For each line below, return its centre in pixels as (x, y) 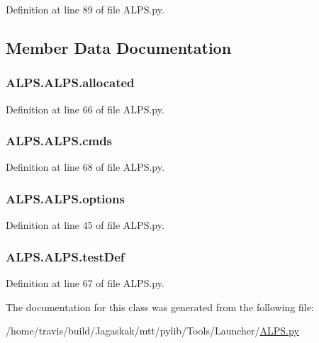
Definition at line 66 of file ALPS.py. (85, 109)
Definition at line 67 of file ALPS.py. (85, 283)
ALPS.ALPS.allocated (70, 83)
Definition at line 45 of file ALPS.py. (85, 225)
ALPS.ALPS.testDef (65, 256)
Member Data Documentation (119, 47)
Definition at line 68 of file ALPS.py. (85, 167)
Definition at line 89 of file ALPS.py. (85, 9)
